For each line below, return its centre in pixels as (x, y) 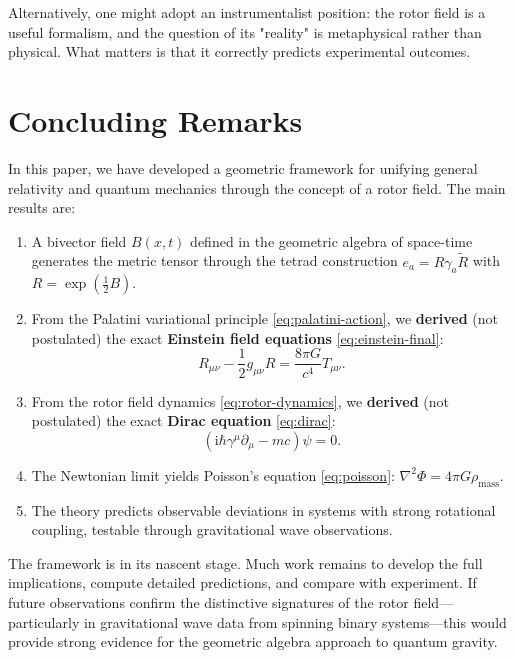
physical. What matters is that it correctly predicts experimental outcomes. (239, 51)
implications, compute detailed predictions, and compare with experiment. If (242, 582)
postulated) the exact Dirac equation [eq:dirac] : (183, 420)
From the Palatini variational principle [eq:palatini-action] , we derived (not (264, 318)
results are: (42, 207)
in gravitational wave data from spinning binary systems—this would (295, 621)
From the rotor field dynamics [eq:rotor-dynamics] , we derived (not (240, 400)
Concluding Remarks (155, 119)
